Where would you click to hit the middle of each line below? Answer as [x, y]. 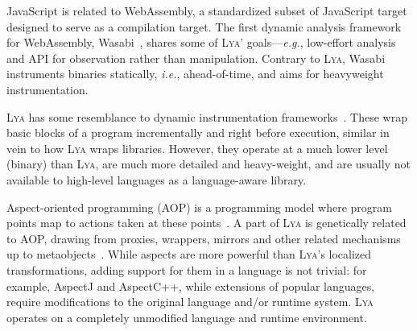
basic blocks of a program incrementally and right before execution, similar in [198, 132]
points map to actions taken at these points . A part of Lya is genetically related [206, 223]
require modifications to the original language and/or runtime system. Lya [190, 302]
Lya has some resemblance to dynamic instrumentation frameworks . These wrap [207, 116]
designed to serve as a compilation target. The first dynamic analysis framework [204, 26]
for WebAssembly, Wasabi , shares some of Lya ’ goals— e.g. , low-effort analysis [201, 42]
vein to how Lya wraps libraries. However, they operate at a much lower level [197, 148]
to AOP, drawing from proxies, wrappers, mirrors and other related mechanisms [204, 238]
